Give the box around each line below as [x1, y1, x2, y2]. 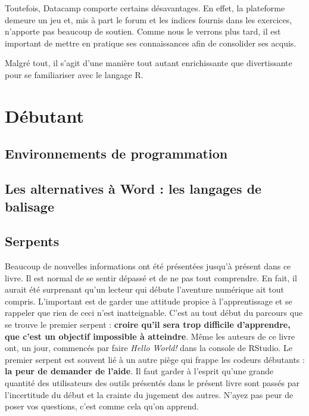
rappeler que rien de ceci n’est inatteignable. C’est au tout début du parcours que [5, 306, 303, 319]
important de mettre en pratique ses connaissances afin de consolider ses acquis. [5, 36, 296, 49]
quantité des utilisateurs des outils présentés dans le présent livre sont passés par [5, 377, 300, 389]
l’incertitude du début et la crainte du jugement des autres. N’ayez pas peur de [5, 388, 294, 401]
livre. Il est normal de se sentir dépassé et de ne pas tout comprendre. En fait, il [5, 271, 297, 284]
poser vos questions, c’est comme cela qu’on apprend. [5, 400, 199, 412]
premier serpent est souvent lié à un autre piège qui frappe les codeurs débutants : [5, 353, 305, 365]
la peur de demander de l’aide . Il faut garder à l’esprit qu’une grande [5, 365, 274, 377]
